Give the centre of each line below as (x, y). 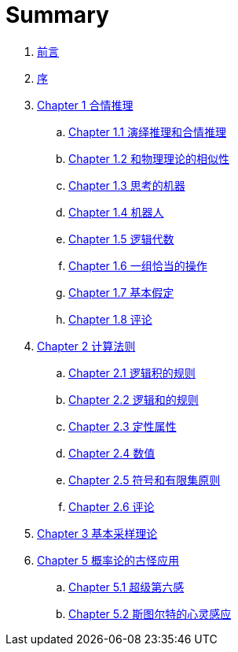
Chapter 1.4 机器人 (116, 212)
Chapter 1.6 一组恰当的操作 (138, 265)
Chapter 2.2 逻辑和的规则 (134, 399)
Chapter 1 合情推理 (85, 105)
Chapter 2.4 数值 (112, 453)
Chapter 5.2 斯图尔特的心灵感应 (150, 613)
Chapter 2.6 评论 (112, 506)
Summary (57, 15)
